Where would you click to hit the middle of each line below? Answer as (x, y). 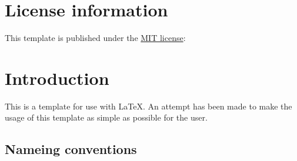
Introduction (57, 78)
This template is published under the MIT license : (95, 38)
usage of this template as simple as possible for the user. (106, 117)
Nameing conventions (71, 149)
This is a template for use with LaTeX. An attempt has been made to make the (148, 106)
